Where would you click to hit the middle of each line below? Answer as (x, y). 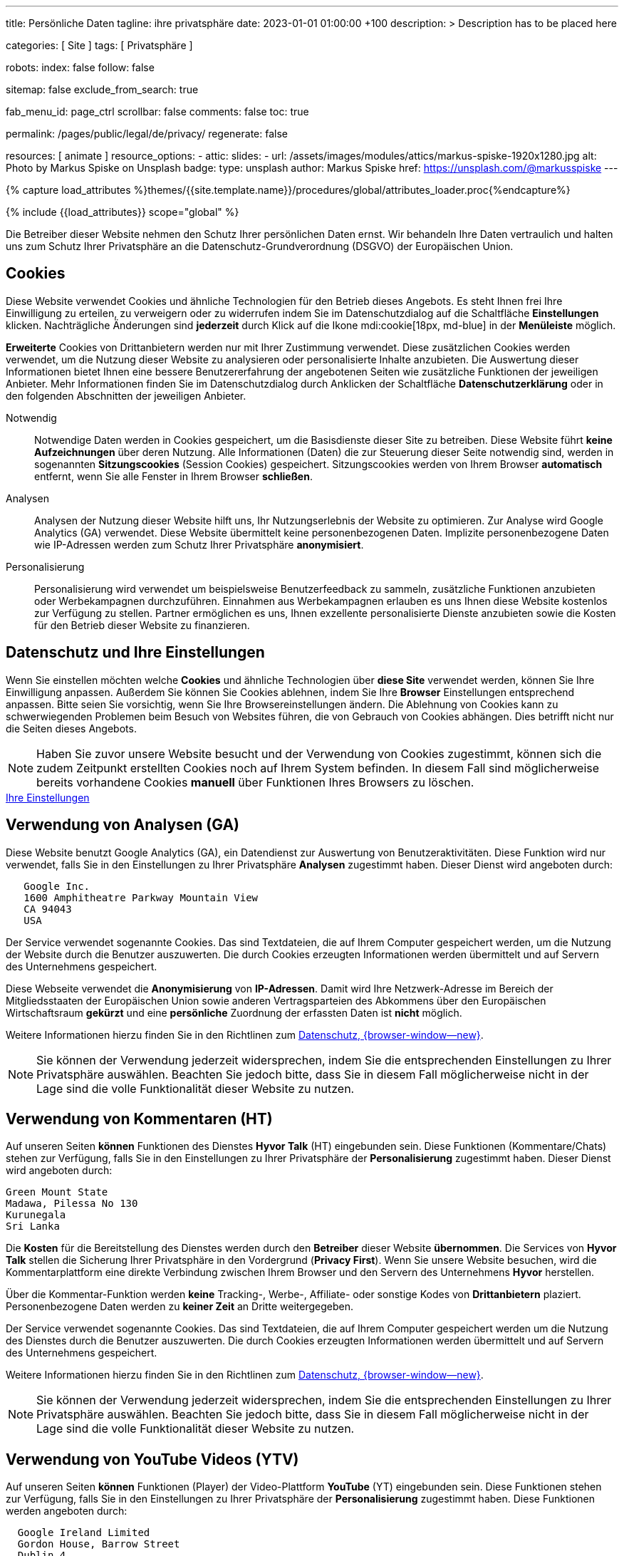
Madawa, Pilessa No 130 (72, 1204)
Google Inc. (57, 886)
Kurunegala (36, 1215)
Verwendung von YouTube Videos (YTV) (152, 1459)
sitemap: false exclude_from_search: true (102, 89)
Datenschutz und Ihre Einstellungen (135, 653)
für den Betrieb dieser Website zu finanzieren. (142, 625)
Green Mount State (57, 1192)
